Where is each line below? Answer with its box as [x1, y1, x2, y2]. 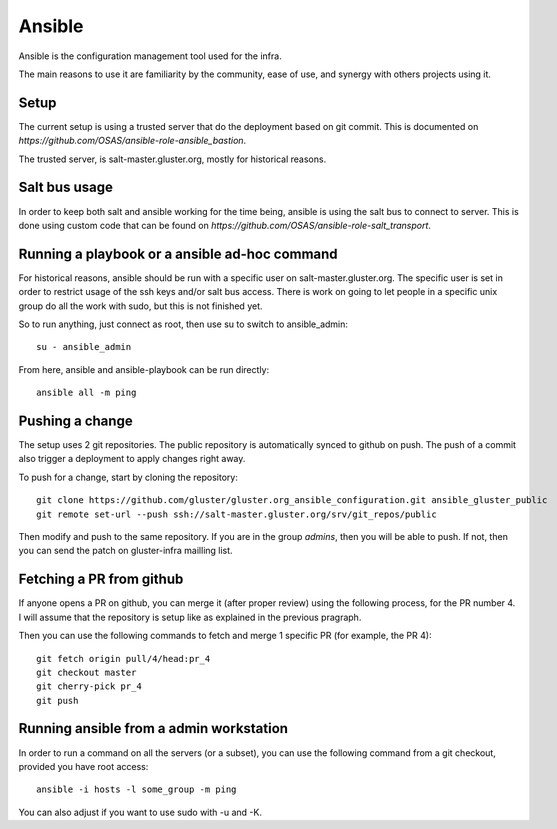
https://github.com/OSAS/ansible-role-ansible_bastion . [18, 135, 247, 147]
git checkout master [36, 666, 137, 678]
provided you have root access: [18, 760, 149, 772]
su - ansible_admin [36, 341, 132, 353]
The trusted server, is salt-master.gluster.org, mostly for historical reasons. [18, 153, 327, 165]
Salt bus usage [18, 179, 114, 196]
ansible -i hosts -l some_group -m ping [36, 784, 237, 795]
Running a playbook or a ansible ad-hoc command [18, 245, 339, 262]
